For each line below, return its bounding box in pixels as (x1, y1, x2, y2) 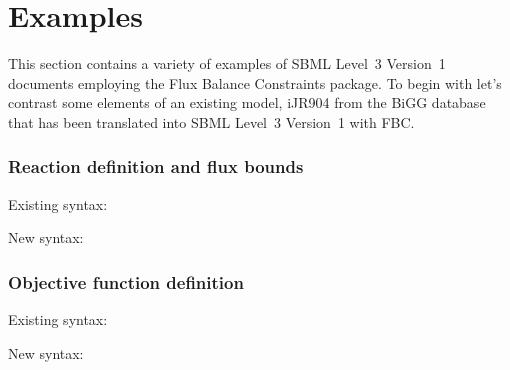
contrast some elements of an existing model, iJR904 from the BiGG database (8, 92, 486, 113)
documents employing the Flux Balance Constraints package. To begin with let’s (8, 72, 502, 93)
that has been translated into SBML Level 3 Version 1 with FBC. (8, 111, 415, 132)
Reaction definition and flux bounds (8, 154, 304, 179)
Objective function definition (8, 269, 244, 294)
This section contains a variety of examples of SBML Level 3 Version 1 (8, 53, 446, 74)
